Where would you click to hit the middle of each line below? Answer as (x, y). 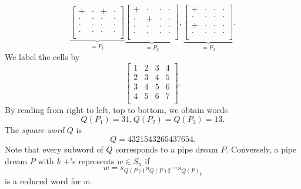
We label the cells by (42, 57)
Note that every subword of (54, 149)
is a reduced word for (43, 180)
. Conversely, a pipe (261, 149)
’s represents (92, 160)
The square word (35, 130)
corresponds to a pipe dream (167, 149)
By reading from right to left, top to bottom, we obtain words (116, 109)
